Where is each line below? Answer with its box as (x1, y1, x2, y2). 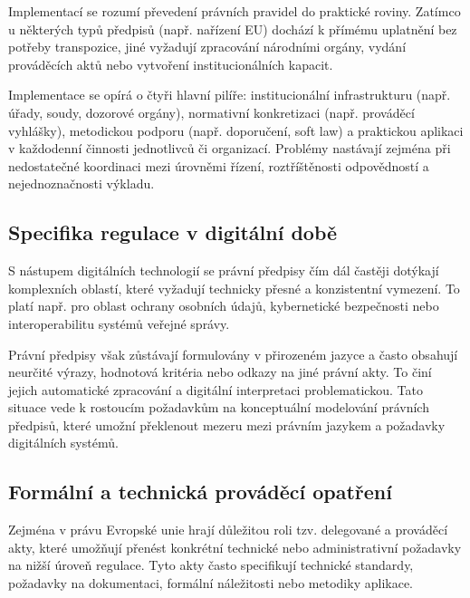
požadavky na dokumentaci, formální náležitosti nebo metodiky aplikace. (8, 574, 413, 593)
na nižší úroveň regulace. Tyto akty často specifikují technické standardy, (8, 555, 414, 574)
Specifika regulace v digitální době (8, 218, 338, 246)
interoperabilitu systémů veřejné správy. (8, 313, 230, 333)
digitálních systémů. (8, 433, 119, 452)
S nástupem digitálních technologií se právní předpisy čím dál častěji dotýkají (8, 261, 439, 280)
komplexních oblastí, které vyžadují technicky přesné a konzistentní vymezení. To (8, 278, 460, 297)
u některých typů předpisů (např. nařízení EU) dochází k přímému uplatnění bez (8, 19, 457, 38)
